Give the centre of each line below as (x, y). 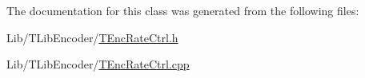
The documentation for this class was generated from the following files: (183, 10)
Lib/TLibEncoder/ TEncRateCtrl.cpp (98, 64)
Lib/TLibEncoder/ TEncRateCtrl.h (92, 37)
